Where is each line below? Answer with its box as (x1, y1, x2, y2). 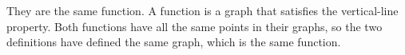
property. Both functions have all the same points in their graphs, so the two (6, 18, 383, 34)
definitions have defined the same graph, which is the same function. (6, 33, 341, 50)
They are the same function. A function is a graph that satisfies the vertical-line (6, 2, 399, 18)
